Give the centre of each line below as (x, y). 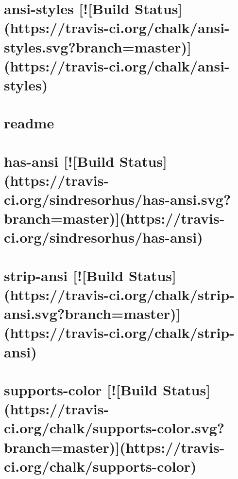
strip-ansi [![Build (64, 275)
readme (29, 123)
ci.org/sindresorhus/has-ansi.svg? (118, 199)
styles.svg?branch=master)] (98, 46)
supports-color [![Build (81, 389)
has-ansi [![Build (59, 161)
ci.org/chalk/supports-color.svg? (114, 428)
